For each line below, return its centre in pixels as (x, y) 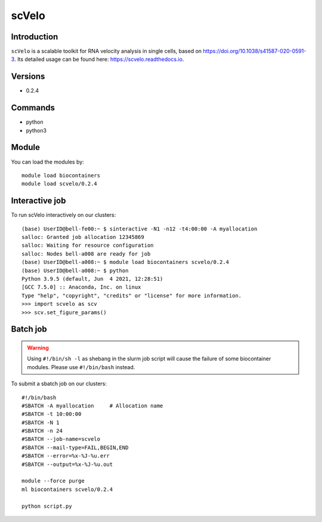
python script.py (47, 506)
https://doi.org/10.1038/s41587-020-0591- (255, 51)
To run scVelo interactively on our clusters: (64, 215)
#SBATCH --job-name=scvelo (61, 439)
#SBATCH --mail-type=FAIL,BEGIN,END (75, 447)
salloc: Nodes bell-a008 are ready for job (86, 254)
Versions (28, 77)
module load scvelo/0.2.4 (60, 184)
